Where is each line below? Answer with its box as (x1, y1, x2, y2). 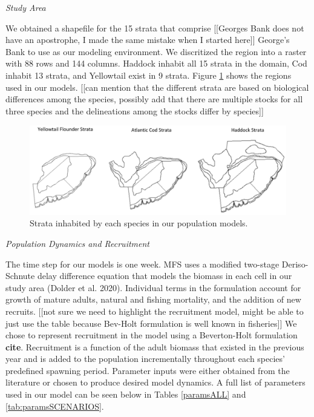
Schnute (5, 269, 35, 282)
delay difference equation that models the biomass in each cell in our (37, 269, 292, 282)
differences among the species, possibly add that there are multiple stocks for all (5, 93, 303, 105)
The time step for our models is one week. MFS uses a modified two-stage (5, 257, 280, 270)
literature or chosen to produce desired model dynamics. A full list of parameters (5, 376, 306, 389)
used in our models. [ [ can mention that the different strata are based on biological (5, 80, 309, 93)
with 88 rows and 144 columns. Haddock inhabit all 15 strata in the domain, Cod (5, 57, 307, 70)
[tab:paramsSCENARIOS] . (5, 399, 104, 412)
